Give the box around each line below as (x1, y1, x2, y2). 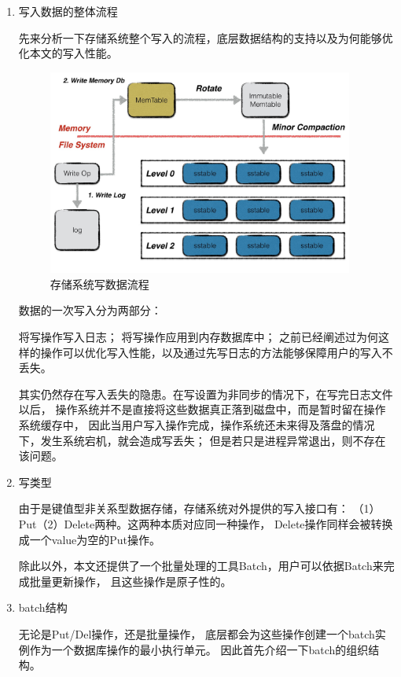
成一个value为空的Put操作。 (18, 531, 161, 547)
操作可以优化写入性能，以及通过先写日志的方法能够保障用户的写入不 (40, 344, 393, 360)
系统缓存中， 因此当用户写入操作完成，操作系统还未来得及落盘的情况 (18, 416, 375, 432)
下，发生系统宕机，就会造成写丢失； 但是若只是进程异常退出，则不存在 (18, 432, 386, 448)
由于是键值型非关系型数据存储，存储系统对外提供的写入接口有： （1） (18, 500, 381, 517)
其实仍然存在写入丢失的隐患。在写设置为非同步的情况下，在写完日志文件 (18, 385, 393, 402)
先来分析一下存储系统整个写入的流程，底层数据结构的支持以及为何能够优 (18, 29, 393, 46)
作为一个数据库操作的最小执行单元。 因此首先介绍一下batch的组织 (29, 641, 369, 657)
